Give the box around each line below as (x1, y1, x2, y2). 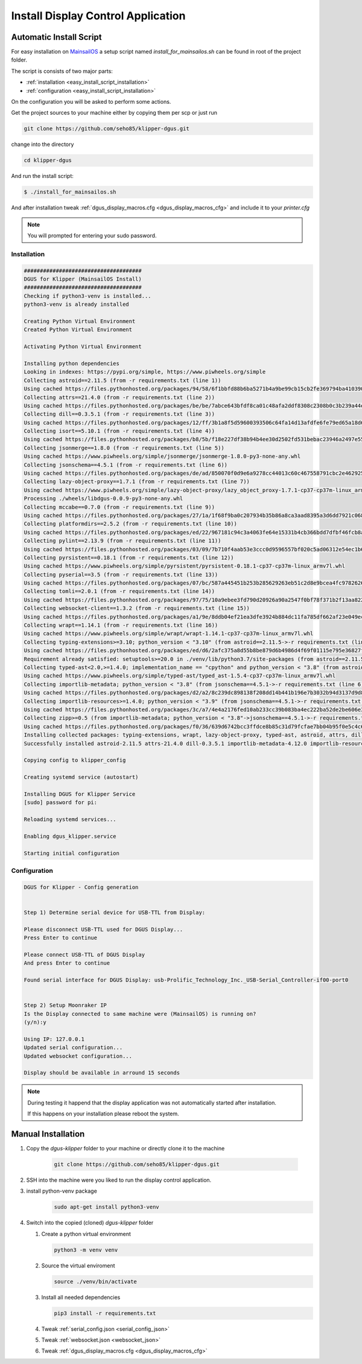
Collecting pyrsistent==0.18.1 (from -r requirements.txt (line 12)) (24, 554, 234, 561)
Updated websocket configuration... (24, 1053, 133, 1059)
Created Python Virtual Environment (24, 326, 133, 333)
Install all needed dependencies (41, 1293, 121, 1301)
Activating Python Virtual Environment (24, 343, 142, 350)
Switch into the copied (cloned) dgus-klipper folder (26, 1219, 154, 1226)
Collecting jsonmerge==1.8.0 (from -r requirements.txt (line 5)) (24, 444, 224, 451)
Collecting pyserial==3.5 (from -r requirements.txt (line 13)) (24, 571, 218, 578)
